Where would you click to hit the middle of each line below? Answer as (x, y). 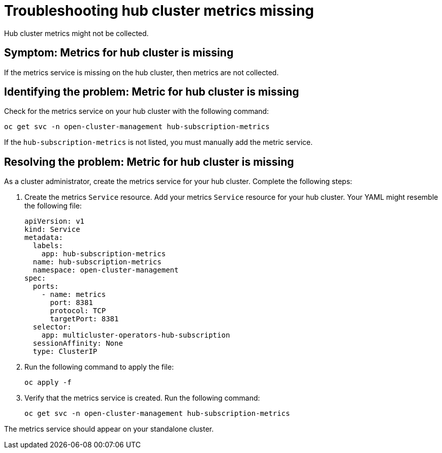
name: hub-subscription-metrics (97, 262)
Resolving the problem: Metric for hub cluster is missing (149, 162)
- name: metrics (74, 295)
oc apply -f (48, 383)
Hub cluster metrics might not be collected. (76, 33)
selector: (52, 327)
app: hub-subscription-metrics (104, 254)
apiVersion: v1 (55, 221)
